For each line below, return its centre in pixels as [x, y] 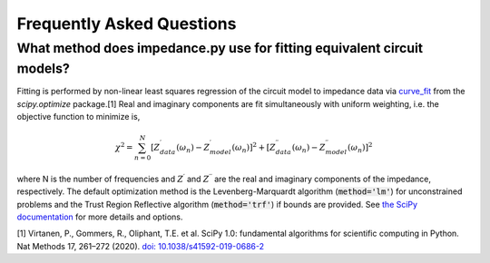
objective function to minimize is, [78, 117]
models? [43, 68]
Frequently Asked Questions [127, 24]
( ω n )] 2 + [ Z [254, 147]
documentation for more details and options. [100, 217]
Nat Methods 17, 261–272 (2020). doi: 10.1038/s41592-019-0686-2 [141, 246]
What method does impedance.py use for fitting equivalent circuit [220, 48]
